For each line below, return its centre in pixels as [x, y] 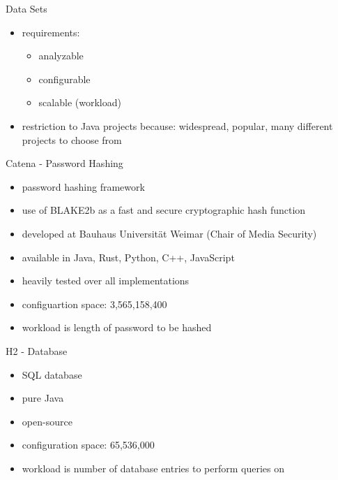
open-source [47, 421]
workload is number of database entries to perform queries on [153, 468]
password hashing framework [83, 186]
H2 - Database [37, 350]
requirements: [51, 32]
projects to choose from [72, 139]
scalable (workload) [80, 102]
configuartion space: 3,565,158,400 [94, 304]
